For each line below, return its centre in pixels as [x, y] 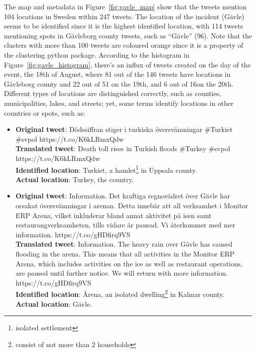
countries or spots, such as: [45, 112]
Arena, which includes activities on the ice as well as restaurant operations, [129, 263]
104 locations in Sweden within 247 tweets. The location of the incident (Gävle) [124, 16]
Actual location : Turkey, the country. [75, 179]
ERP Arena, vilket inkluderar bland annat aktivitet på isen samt [113, 215]
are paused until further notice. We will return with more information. [122, 273]
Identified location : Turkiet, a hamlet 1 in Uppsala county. [106, 169]
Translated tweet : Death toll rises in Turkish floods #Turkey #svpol [123, 148]
